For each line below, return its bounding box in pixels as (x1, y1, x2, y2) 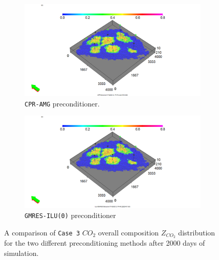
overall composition (98, 227, 159, 237)
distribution (178, 227, 215, 237)
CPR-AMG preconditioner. (25, 98, 100, 109)
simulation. (4, 248, 39, 258)
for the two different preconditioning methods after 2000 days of (4, 237, 205, 248)
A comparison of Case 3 (4, 227, 80, 237)
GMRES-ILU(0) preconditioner (25, 209, 116, 220)
